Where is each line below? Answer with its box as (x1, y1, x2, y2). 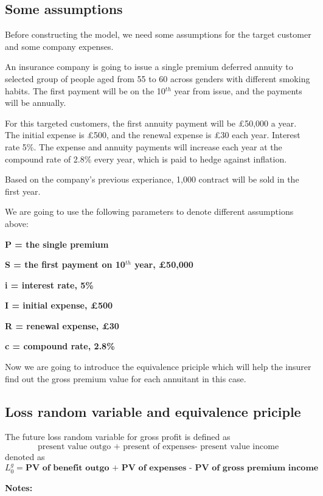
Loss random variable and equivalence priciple (5, 402, 301, 421)
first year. (5, 184, 41, 197)
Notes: (5, 481, 33, 494)
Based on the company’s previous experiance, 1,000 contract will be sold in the (5, 173, 299, 186)
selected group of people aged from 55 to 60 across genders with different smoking (5, 72, 310, 85)
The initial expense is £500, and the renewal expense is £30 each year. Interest (5, 128, 300, 141)
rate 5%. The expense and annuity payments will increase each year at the (5, 140, 282, 153)
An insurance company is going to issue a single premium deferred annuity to (5, 60, 293, 73)
